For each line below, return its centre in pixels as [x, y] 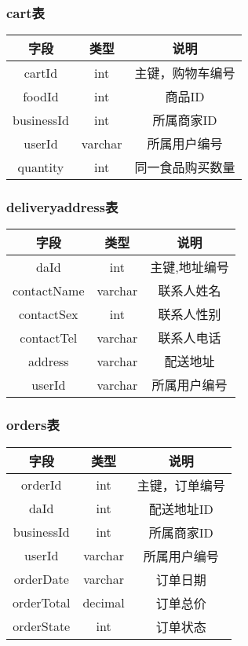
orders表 [33, 425]
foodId [41, 96]
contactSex [48, 314]
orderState [42, 626]
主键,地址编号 [190, 267]
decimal [104, 603]
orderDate [41, 579]
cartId [41, 72]
